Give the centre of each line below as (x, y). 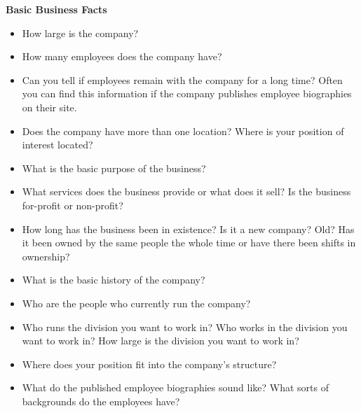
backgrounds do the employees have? (101, 401)
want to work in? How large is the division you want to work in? (161, 341)
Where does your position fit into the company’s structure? (149, 364)
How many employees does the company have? (122, 56)
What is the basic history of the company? (114, 280)
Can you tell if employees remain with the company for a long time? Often (182, 79)
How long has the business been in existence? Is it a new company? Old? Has (188, 229)
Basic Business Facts (56, 9)
